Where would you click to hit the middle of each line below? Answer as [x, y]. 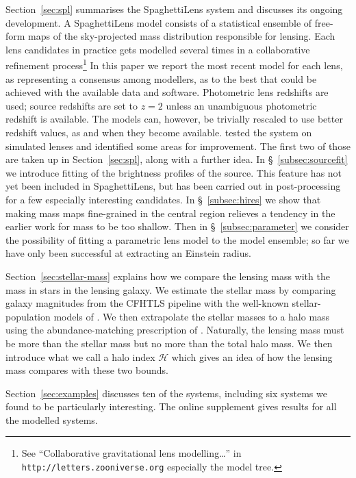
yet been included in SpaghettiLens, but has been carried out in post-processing [173, 186]
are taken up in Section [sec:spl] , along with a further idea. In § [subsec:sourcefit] [177, 159]
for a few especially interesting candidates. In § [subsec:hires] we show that [163, 199]
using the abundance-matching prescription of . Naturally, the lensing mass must [175, 330]
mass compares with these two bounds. [87, 370]
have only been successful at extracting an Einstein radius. [128, 253]
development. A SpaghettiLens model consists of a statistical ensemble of [159, 22]
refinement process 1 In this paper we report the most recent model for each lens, [174, 64]
